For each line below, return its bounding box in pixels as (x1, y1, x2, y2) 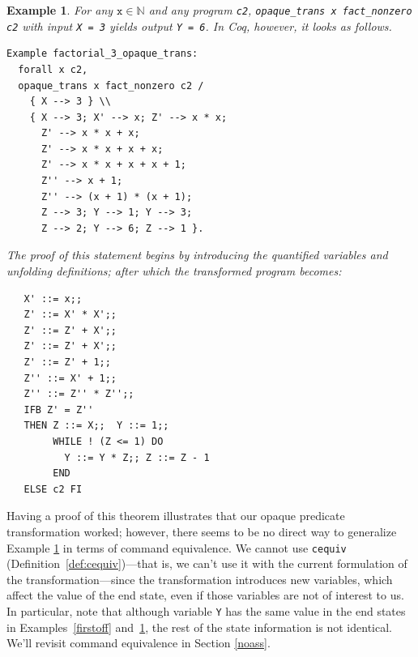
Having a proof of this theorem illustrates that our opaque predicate (6, 507, 345, 524)
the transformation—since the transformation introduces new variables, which (6, 570, 393, 587)
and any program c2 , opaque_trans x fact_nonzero (148, 2, 412, 18)
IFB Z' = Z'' (23, 403, 94, 416)
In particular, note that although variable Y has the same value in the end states (6, 602, 406, 619)
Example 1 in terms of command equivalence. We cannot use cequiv (6, 539, 347, 556)
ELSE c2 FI (23, 483, 83, 495)
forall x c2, (18, 63, 88, 75)
